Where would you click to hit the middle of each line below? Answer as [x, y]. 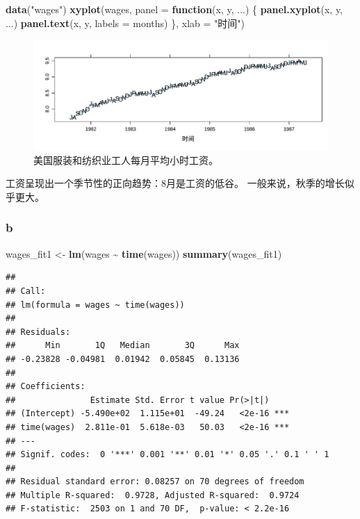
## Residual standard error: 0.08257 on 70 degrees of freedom [155, 482]
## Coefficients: [46, 387]
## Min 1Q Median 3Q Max [123, 346]
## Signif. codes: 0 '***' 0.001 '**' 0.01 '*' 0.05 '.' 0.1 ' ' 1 [167, 455]
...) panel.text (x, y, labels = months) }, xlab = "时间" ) [125, 23]
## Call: [26, 291]
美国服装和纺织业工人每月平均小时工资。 [126, 159]
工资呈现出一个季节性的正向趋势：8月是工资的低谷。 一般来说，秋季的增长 [175, 183]
